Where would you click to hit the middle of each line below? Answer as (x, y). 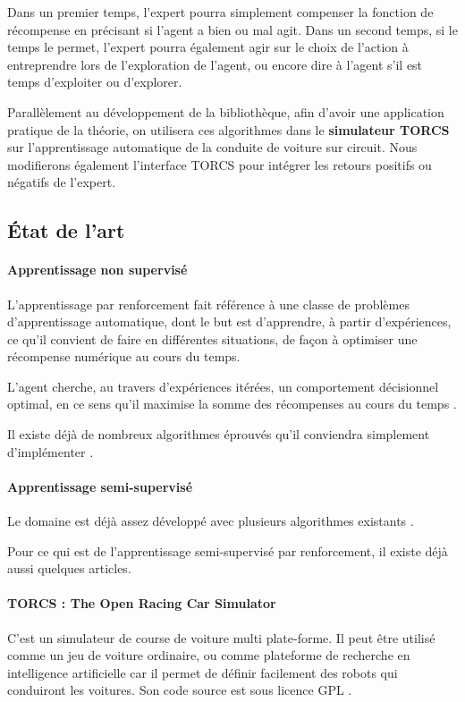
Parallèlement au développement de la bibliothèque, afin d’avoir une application (226, 111)
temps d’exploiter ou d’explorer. (95, 82)
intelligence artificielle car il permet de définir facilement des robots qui (203, 672)
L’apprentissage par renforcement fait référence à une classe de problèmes (208, 304)
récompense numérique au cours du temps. (124, 356)
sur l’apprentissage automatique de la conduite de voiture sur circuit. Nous (212, 147)
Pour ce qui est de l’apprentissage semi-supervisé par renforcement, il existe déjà (228, 550)
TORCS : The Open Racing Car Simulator (142, 603)
